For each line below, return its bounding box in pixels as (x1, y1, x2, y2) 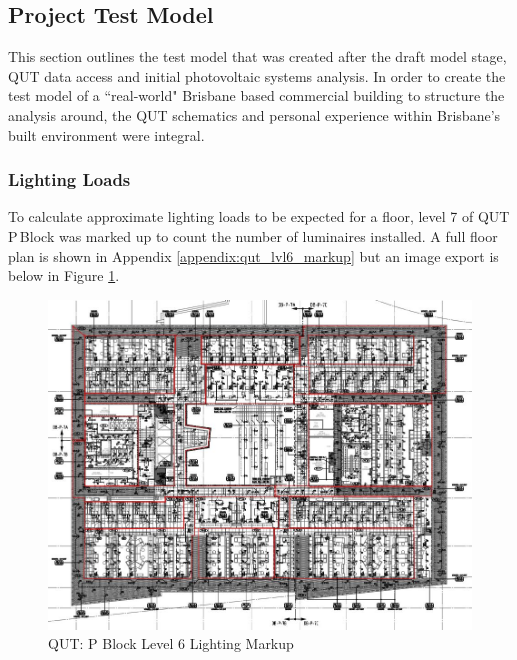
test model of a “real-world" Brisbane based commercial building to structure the (8, 85, 505, 106)
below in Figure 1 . (8, 265, 120, 286)
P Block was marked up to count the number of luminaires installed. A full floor (8, 225, 498, 246)
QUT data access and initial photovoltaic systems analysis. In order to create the (8, 65, 506, 86)
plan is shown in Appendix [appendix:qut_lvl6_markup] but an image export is (8, 245, 499, 266)
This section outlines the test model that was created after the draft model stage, (8, 46, 507, 67)
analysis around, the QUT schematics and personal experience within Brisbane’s (8, 104, 501, 125)
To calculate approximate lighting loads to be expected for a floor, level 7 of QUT (8, 206, 510, 227)
